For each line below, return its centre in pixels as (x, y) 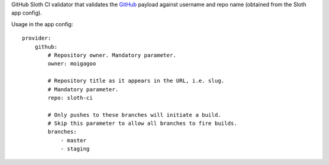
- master (73, 140)
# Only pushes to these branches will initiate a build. (135, 115)
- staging (75, 149)
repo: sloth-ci (70, 98)
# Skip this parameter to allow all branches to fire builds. (143, 124)
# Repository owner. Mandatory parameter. (112, 55)
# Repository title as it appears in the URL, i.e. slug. (136, 81)
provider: (37, 38)
